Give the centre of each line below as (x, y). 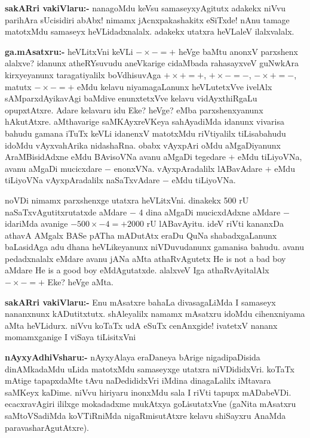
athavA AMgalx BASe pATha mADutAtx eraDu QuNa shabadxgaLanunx (141, 235)
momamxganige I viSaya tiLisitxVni (70, 337)
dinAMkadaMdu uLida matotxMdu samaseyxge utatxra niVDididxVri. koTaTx (150, 368)
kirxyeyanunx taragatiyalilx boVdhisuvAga (83, 74)
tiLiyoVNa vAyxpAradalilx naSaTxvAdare (82, 180)
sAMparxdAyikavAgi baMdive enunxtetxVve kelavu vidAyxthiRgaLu (131, 98)
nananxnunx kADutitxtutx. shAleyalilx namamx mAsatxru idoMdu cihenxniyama (155, 314)
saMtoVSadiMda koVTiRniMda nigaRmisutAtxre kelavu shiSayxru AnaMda (145, 415)
